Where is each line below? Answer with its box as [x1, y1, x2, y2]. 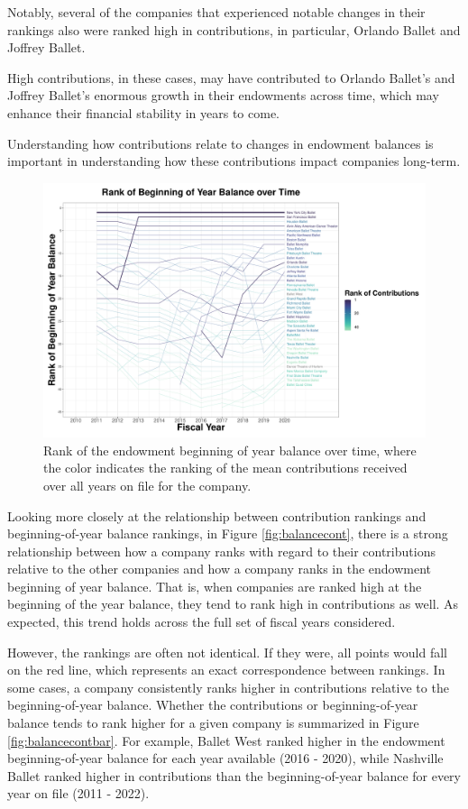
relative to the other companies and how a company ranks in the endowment [7, 559, 432, 578]
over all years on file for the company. [43, 475, 252, 494]
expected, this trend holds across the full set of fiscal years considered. [7, 612, 396, 631]
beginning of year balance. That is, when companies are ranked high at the [7, 576, 422, 595]
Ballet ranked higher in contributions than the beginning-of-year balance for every [7, 766, 462, 785]
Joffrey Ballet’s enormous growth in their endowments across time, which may [7, 86, 439, 105]
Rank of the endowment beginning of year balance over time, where [43, 440, 417, 459]
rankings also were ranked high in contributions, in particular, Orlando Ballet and [7, 20, 461, 39]
